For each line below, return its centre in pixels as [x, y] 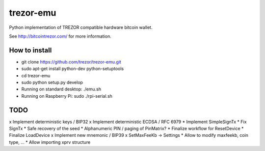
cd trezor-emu [36, 75]
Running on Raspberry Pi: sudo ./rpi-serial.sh [67, 96]
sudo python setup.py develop [52, 83]
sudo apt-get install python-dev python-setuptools [73, 69]
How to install [30, 50]
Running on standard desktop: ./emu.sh [61, 89]
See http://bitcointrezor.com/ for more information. [60, 36]
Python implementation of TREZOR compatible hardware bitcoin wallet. [81, 27]
